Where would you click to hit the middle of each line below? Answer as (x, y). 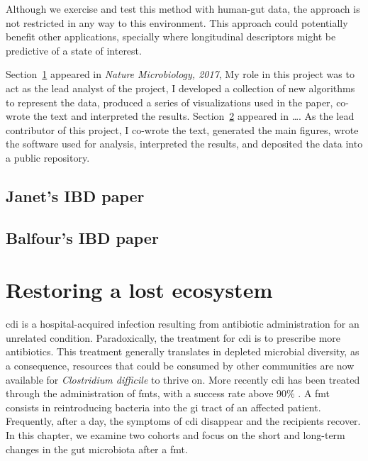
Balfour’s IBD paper (82, 237)
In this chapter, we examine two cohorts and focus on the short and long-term (175, 434)
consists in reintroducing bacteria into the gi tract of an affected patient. (163, 407)
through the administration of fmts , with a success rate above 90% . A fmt (168, 393)
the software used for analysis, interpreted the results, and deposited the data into (184, 144)
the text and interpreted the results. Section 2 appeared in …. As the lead (194, 116)
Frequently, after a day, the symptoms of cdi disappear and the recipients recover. (183, 421)
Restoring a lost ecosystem (139, 290)
